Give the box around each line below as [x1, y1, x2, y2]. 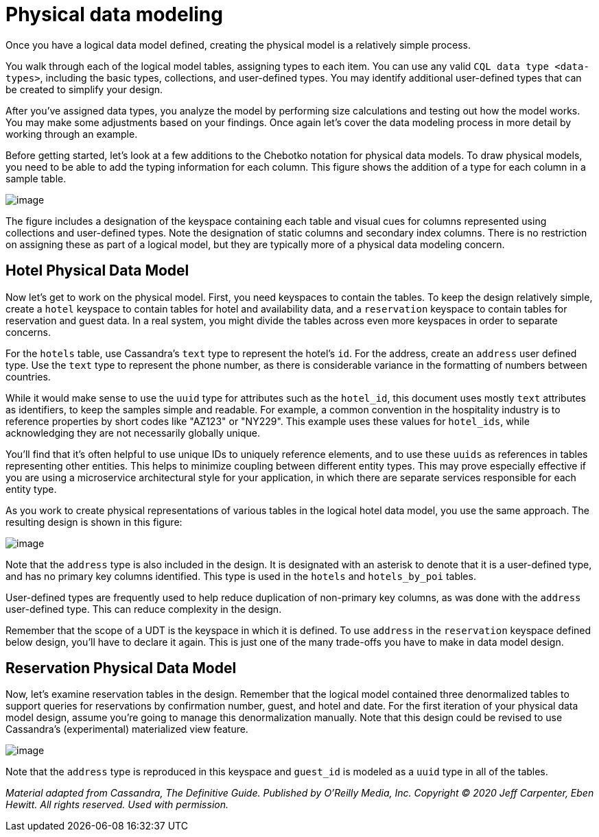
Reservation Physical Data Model [5, 659, 237, 677]
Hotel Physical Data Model [5, 262, 189, 280]
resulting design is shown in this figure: [5, 515, 183, 528]
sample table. [5, 172, 67, 184]
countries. [5, 370, 51, 383]
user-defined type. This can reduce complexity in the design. [5, 603, 282, 615]
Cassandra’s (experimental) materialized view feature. [5, 723, 248, 736]
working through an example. [5, 128, 138, 140]
